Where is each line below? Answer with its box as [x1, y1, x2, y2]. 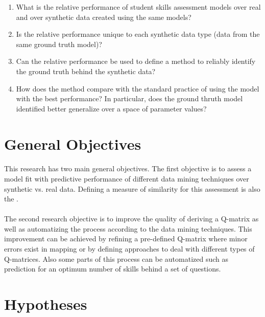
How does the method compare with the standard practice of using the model [16, 83, 259, 94]
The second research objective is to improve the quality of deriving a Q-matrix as [4, 213, 259, 224]
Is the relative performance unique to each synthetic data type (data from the [16, 29, 260, 39]
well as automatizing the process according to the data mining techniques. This [4, 223, 252, 234]
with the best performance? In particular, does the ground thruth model [16, 93, 243, 104]
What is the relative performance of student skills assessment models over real [16, 2, 261, 12]
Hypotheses [4, 293, 87, 314]
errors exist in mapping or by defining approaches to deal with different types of [4, 243, 255, 254]
